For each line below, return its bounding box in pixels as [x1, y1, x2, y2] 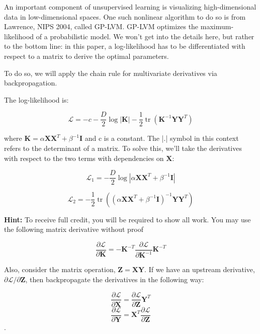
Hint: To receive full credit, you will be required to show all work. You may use [4, 214, 251, 224]
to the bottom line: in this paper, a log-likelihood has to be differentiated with [4, 41, 245, 51]
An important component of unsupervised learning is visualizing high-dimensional [4, 2, 256, 12]
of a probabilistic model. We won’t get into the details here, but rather [36, 31, 254, 41]
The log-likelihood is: [4, 94, 69, 105]
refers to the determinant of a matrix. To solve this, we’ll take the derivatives [4, 143, 242, 153]
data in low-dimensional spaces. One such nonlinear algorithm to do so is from [4, 11, 246, 22]
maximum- [200, 21, 234, 32]
